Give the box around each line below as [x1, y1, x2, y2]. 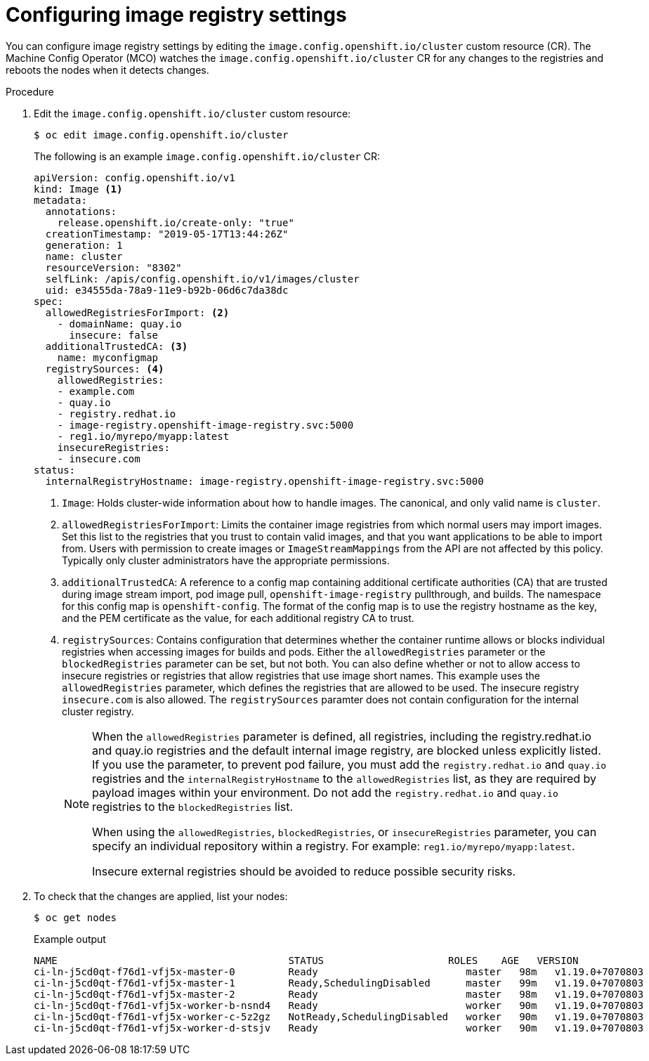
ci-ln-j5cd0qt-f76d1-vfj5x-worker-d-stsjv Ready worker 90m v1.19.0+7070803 [34, 1022, 644, 1034]
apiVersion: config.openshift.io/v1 [34, 171, 235, 183]
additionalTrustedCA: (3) [45, 340, 188, 352]
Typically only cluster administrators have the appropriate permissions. [62, 554, 390, 566]
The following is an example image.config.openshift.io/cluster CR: [34, 150, 380, 162]
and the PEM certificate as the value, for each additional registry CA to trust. [62, 611, 414, 624]
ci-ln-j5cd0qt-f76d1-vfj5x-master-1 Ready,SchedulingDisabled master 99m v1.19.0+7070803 [34, 977, 644, 989]
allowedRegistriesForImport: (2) [45, 306, 230, 318]
